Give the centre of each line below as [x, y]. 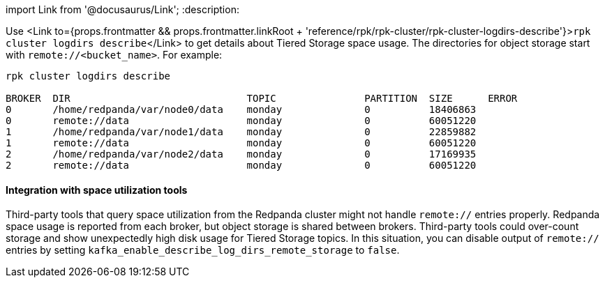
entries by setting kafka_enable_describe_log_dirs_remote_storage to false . [203, 250]
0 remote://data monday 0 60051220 [241, 121]
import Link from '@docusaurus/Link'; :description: [122, 9]
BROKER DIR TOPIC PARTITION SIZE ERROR [262, 98]
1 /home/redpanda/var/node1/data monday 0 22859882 [241, 132]
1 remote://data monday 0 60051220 [241, 143]
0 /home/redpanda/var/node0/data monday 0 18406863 [241, 109]
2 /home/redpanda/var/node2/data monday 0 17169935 [241, 154]
